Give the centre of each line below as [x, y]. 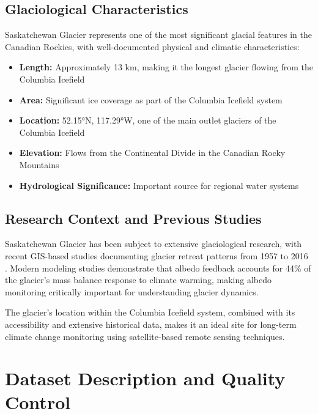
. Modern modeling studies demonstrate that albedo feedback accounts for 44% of [158, 268]
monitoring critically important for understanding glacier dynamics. [132, 291]
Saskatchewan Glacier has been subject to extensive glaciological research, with [153, 244]
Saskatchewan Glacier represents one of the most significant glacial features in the [158, 35]
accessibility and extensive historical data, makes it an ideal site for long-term [151, 324]
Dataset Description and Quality [145, 378]
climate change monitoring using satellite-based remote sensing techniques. [145, 336]
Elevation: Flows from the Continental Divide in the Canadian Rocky [152, 153]
